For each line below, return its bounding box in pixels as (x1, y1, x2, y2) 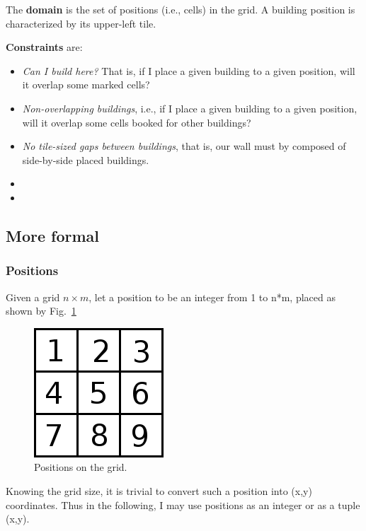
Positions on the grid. (34, 460, 127, 474)
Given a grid (6, 289, 60, 304)
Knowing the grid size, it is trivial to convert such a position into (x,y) (6, 483, 312, 498)
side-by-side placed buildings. (22, 152, 149, 167)
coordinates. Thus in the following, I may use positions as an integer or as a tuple (6, 497, 360, 512)
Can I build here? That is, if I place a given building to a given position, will (22, 63, 355, 78)
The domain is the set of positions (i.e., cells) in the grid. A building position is (6, 2, 355, 16)
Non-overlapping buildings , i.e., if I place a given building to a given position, (22, 100, 358, 115)
